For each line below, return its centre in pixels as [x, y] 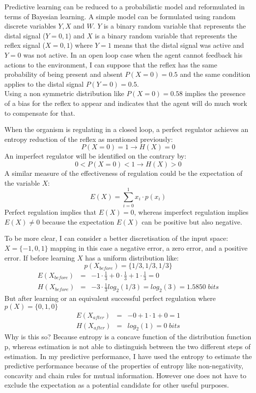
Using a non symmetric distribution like [64, 93]
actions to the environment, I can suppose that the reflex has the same [111, 64]
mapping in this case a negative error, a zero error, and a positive [149, 248]
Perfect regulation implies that [51, 212]
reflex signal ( [25, 45]
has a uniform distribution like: [132, 257]
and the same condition [215, 74]
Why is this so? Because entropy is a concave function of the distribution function [128, 337]
